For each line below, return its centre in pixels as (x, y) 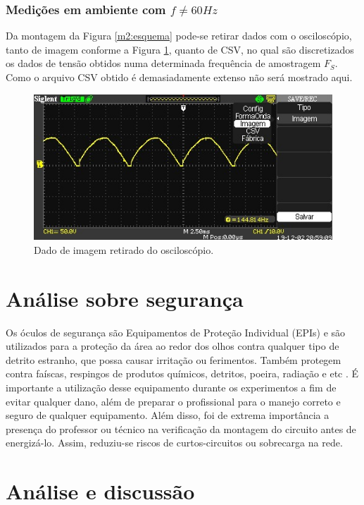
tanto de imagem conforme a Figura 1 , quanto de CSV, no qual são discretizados (180, 49)
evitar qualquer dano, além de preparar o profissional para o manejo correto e (173, 401)
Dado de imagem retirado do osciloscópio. (124, 249)
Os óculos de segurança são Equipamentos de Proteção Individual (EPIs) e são (176, 332)
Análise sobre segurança (125, 298)
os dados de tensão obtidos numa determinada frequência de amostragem (163, 63)
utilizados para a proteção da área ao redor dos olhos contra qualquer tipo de (172, 346)
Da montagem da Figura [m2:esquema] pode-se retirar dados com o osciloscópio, (179, 36)
